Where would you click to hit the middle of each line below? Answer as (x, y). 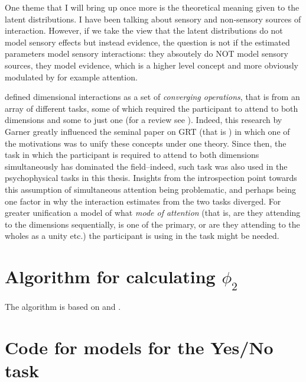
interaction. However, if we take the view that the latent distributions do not (144, 30)
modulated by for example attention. (71, 77)
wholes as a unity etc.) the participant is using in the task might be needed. (142, 236)
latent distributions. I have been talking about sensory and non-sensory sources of (153, 19)
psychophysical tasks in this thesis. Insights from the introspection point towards (151, 178)
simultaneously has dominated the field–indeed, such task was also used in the (146, 166)
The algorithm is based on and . (63, 307)
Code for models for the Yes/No (139, 347)
